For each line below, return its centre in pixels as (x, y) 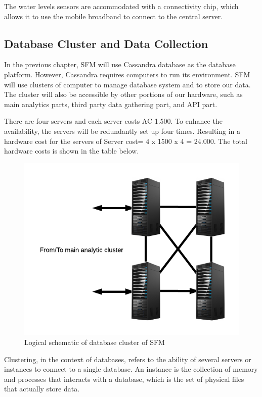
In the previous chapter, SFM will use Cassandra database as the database (120, 64)
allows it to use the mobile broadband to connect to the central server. (114, 16)
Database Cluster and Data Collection (106, 43)
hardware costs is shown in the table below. (72, 151)
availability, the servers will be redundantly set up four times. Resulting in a (122, 131)
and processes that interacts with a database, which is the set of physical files (124, 379)
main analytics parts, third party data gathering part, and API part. (111, 104)
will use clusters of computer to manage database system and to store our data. (127, 84)
